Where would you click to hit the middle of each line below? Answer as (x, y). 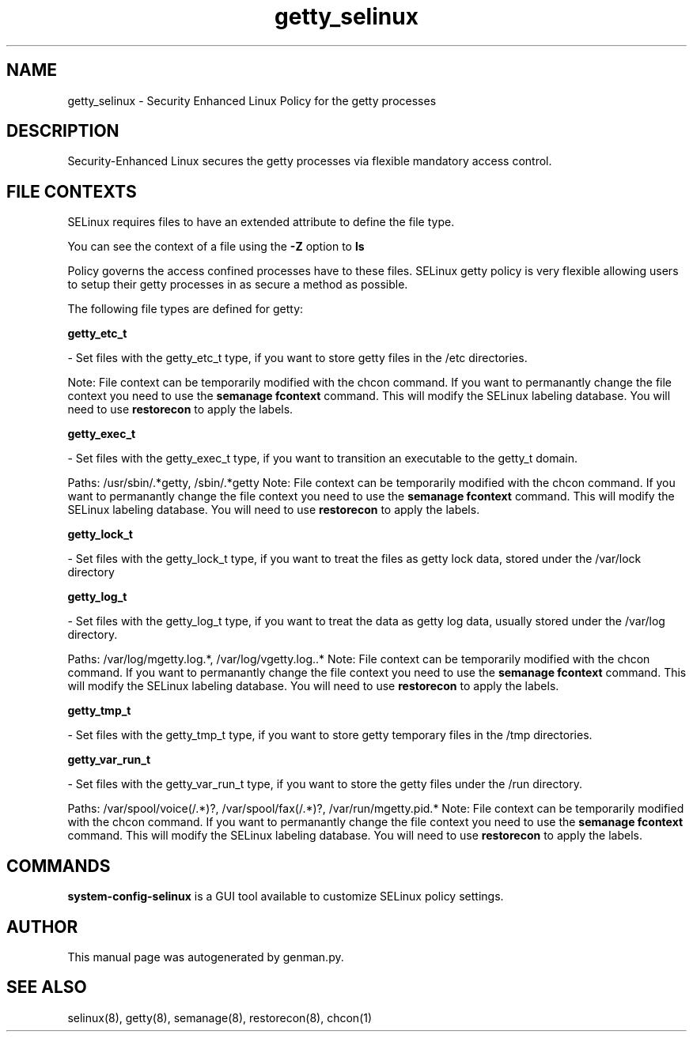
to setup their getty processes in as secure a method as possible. (238, 285)
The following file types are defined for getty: (186, 309)
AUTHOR (42, 927)
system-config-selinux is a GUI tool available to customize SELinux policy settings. (286, 896)
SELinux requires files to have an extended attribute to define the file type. (261, 222)
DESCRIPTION (63, 131)
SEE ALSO (47, 987)
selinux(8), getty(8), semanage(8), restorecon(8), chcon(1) (220, 1017)
